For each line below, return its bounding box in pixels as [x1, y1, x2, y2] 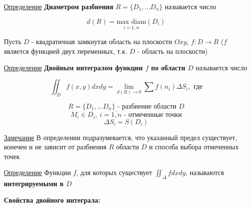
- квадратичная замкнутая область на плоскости [31, 36, 172, 47]
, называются [185, 167, 224, 177]
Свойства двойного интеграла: [4, 194, 100, 205]
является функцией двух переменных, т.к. [4, 46, 128, 56]
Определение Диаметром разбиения [4, 1, 114, 11]
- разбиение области [117, 103, 177, 110]
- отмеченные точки [124, 112, 182, 119]
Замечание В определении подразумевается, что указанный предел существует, [4, 132, 237, 142]
